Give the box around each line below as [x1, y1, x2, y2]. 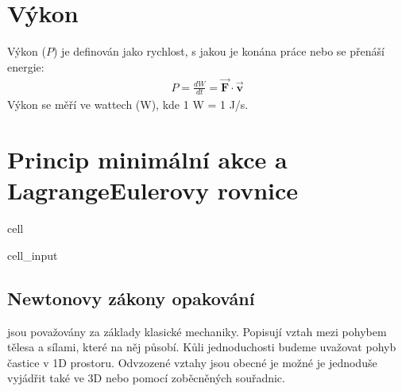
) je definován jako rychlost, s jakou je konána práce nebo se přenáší [53, 43, 385, 60]
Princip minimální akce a [7, 143, 288, 176]
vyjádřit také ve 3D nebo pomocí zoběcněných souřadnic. [7, 370, 285, 386]
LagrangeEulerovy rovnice [7, 174, 299, 207]
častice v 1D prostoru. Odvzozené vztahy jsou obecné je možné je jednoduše [7, 354, 377, 370]
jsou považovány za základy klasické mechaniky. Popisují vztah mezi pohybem [7, 323, 387, 339]
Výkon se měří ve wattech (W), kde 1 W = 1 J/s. [7, 96, 249, 113]
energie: [7, 58, 44, 75]
